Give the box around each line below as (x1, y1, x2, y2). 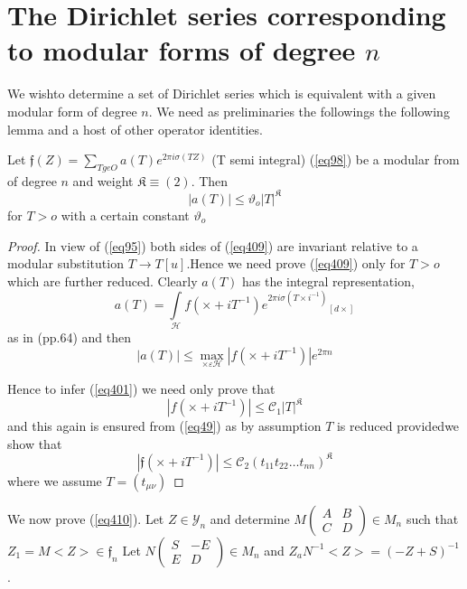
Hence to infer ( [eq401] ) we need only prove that (7, 379, 276, 397)
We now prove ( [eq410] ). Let (7, 509, 164, 528)
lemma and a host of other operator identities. (7, 119, 263, 138)
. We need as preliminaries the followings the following (148, 101, 450, 120)
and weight (72, 171, 134, 190)
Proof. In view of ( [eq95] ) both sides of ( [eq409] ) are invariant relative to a (7, 236, 418, 255)
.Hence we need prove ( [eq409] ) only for (186, 254, 406, 273)
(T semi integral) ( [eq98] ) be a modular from (211, 150, 460, 169)
